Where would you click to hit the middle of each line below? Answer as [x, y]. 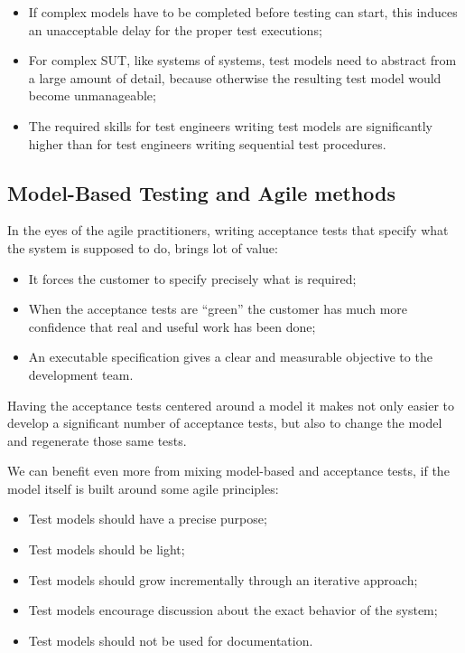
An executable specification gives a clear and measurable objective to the [230, 357]
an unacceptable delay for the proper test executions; [175, 29]
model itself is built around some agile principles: [143, 488]
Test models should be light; [107, 549]
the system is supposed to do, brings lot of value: [143, 247]
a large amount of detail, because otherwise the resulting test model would [235, 77]
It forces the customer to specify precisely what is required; [192, 278]
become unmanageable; [92, 95]
